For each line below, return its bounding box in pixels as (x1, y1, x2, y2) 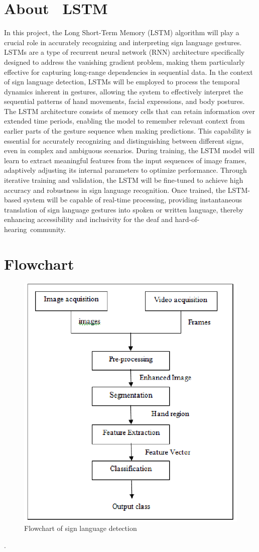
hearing (4, 224, 27, 234)
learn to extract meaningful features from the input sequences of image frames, (4, 155, 247, 165)
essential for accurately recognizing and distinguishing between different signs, (4, 135, 244, 146)
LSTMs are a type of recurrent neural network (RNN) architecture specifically (4, 47, 245, 57)
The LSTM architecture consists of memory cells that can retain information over (4, 105, 255, 116)
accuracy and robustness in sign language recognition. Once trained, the (4, 184, 226, 195)
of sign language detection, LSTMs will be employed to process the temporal (4, 76, 240, 87)
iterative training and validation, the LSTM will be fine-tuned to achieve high (4, 175, 243, 185)
